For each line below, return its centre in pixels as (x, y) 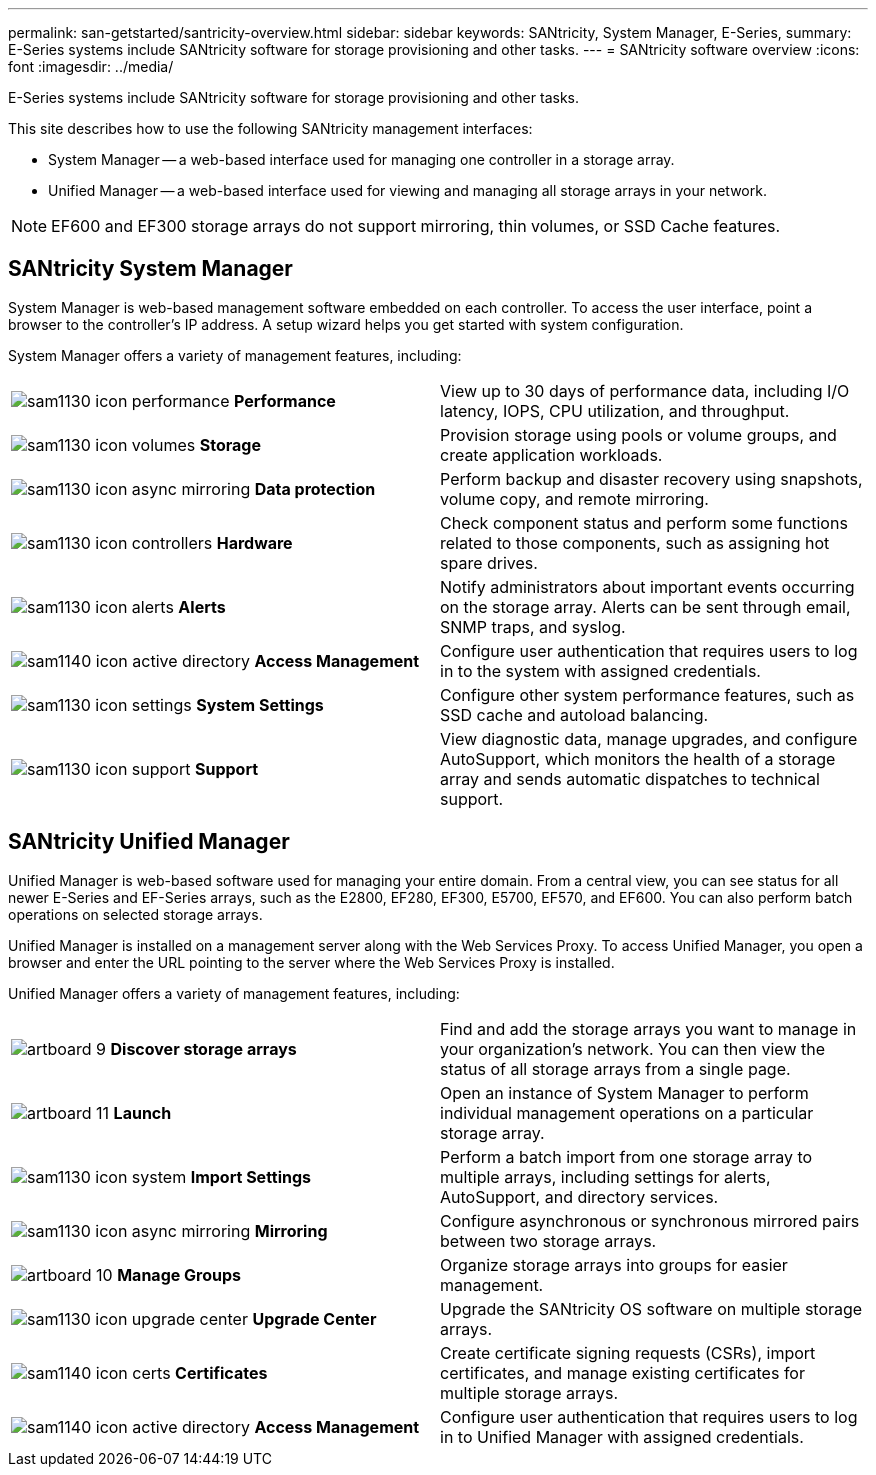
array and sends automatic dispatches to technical (630, 778)
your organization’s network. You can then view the (633, 1048)
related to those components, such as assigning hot (635, 542)
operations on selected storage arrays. (135, 914)
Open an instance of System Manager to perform (624, 1092)
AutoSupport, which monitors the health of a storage (638, 758)
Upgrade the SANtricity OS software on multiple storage (651, 1308)
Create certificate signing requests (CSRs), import (628, 1352)
